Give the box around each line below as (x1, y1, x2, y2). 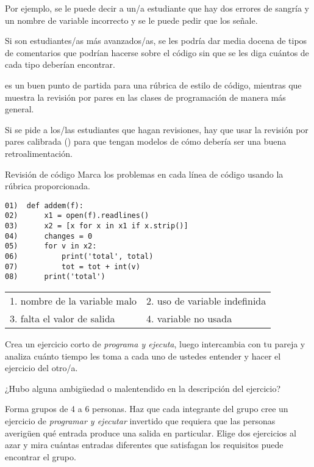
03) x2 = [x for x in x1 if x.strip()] (5, 222, 188, 231)
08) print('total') (5, 272, 105, 281)
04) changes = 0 (5, 231, 93, 241)
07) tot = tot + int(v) (5, 262, 140, 271)
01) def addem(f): (5, 201, 84, 210)
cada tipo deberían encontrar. (5, 58, 115, 71)
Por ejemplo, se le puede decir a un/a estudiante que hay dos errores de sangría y (5, 2, 309, 14)
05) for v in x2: (5, 242, 97, 251)
